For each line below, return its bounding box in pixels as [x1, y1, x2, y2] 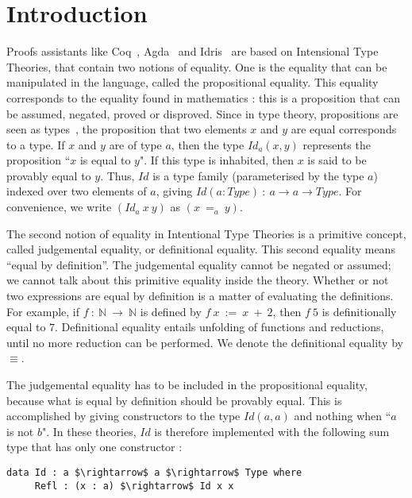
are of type [109, 136, 162, 152]
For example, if [6, 303, 80, 319]
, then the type [171, 136, 245, 152]
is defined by [140, 303, 202, 319]
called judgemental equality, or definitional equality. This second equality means [6, 241, 395, 257]
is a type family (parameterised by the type [152, 167, 364, 183]
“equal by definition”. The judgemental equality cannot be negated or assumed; [6, 256, 391, 272]
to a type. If [6, 136, 65, 152]
